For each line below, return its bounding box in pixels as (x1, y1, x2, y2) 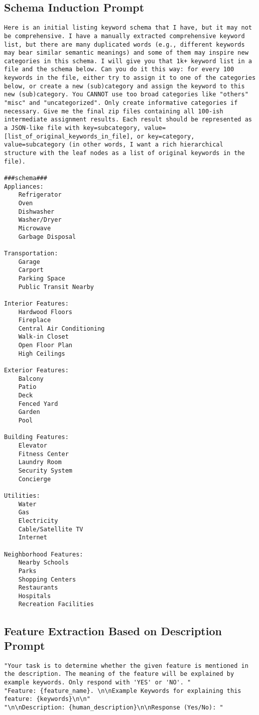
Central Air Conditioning (18, 325, 105, 332)
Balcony (18, 375, 44, 382)
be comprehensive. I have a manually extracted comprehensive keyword (4, 32, 245, 40)
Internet (18, 534, 47, 541)
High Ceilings (18, 350, 65, 357)
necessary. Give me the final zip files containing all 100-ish (4, 107, 223, 115)
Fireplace (18, 317, 51, 324)
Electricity (18, 517, 58, 524)
